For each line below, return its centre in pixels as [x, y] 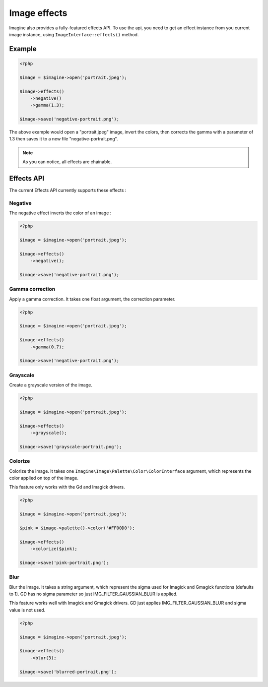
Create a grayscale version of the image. [51, 385]
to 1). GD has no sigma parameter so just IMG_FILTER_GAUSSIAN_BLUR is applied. [93, 594]
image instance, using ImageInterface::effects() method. [74, 34]
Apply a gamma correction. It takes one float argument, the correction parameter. [92, 299]
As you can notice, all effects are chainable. [67, 162]
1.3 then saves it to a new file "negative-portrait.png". [64, 139]
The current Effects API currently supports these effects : [68, 190]
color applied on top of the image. [44, 478]
